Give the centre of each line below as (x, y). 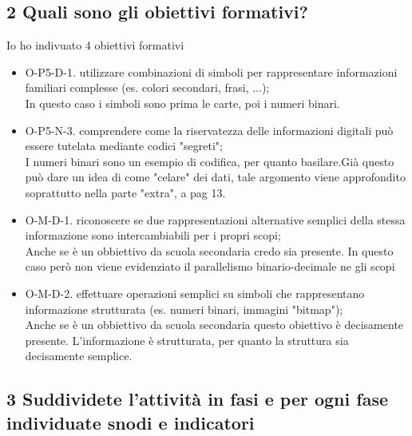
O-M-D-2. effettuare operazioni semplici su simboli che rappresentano (195, 293)
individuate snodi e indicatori (131, 422)
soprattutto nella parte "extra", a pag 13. (125, 192)
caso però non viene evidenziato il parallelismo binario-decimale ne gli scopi (210, 266)
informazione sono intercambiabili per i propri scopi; (153, 235)
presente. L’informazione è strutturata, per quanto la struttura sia (187, 340)
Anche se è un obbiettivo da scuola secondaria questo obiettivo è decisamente (214, 325)
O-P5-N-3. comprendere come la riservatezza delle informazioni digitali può (209, 130)
